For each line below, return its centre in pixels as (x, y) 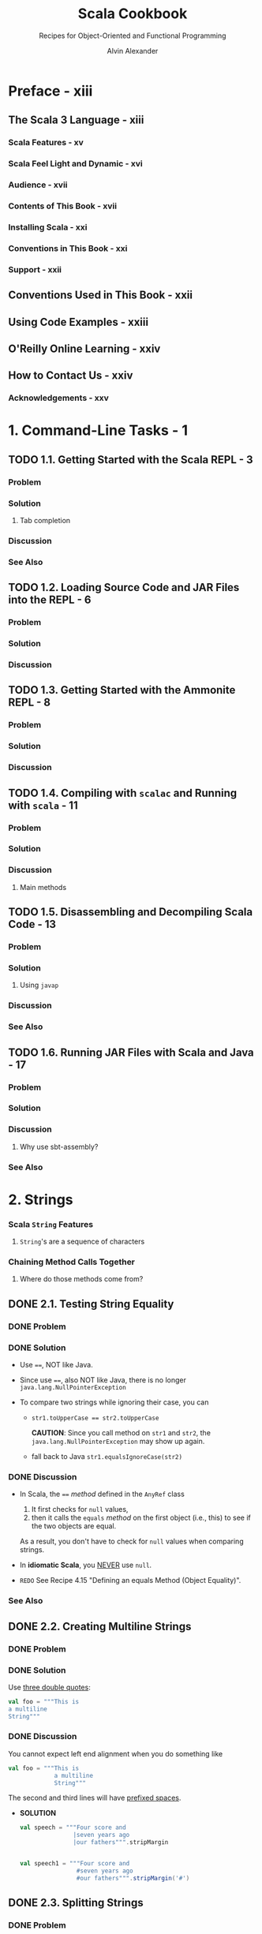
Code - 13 (32, 924)
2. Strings (41, 1199)
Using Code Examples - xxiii (78, 322)
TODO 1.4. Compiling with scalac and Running (123, 793)
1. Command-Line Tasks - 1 (98, 430)
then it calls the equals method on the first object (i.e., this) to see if (141, 1518)
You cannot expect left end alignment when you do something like (116, 1753)
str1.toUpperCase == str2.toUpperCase (95, 1418)
